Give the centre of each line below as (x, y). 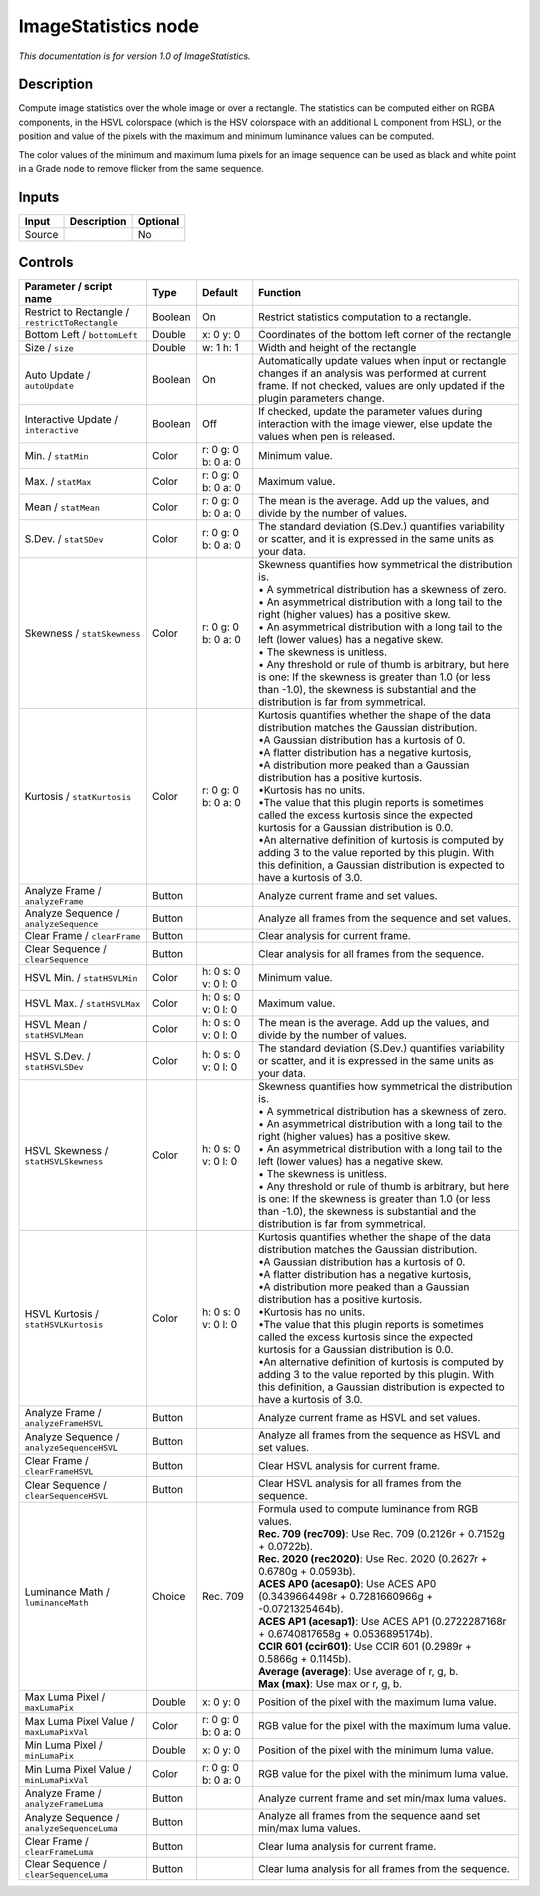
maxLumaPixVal (56, 1731)
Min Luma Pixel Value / (78, 1769)
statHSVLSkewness (64, 1161)
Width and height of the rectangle (337, 348)
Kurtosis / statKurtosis (78, 797)
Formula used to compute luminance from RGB (368, 1509)
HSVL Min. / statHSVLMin (81, 978)
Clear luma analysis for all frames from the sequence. (384, 1868)
